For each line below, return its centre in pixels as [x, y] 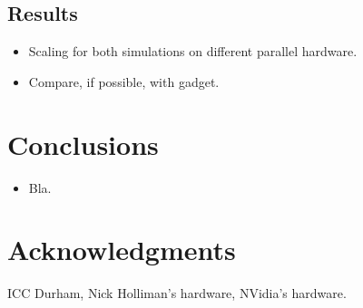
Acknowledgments [122, 250]
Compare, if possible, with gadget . [124, 81]
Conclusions [83, 144]
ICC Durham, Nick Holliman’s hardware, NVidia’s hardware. [177, 293]
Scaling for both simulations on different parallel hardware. [193, 51]
